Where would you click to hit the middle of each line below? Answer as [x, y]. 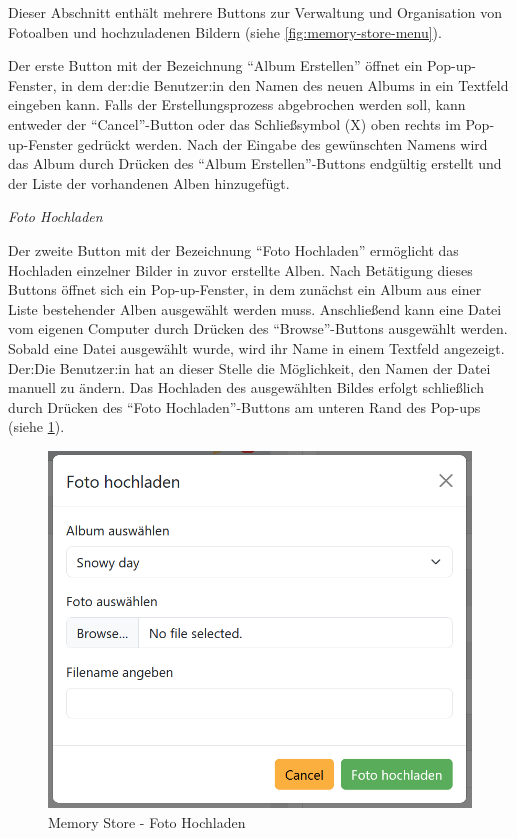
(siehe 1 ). [36, 426]
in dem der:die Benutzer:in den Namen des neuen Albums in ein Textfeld [285, 84]
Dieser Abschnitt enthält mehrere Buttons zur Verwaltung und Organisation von [255, 12]
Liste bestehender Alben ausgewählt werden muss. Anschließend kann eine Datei [255, 308]
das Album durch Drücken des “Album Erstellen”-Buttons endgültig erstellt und [255, 163]
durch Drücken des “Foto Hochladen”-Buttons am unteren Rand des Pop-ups [244, 406]
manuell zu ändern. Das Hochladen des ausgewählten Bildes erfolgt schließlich [246, 387]
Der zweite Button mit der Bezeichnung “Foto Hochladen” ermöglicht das [233, 249]
